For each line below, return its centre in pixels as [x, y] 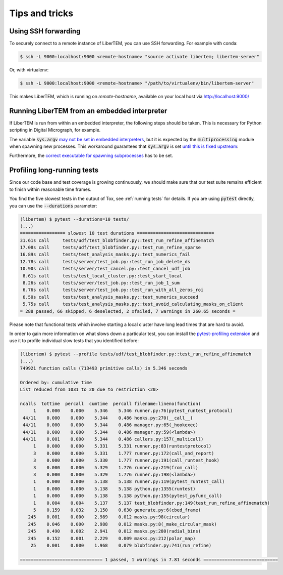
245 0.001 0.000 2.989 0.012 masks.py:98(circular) [109, 517]
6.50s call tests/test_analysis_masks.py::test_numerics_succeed [111, 297]
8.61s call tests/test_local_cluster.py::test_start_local [103, 276]
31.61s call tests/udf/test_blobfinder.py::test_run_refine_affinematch [117, 240]
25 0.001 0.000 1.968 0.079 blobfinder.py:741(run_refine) [121, 545]
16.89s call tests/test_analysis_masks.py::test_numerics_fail [105, 255]
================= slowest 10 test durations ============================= [117, 233]
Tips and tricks [41, 13]
